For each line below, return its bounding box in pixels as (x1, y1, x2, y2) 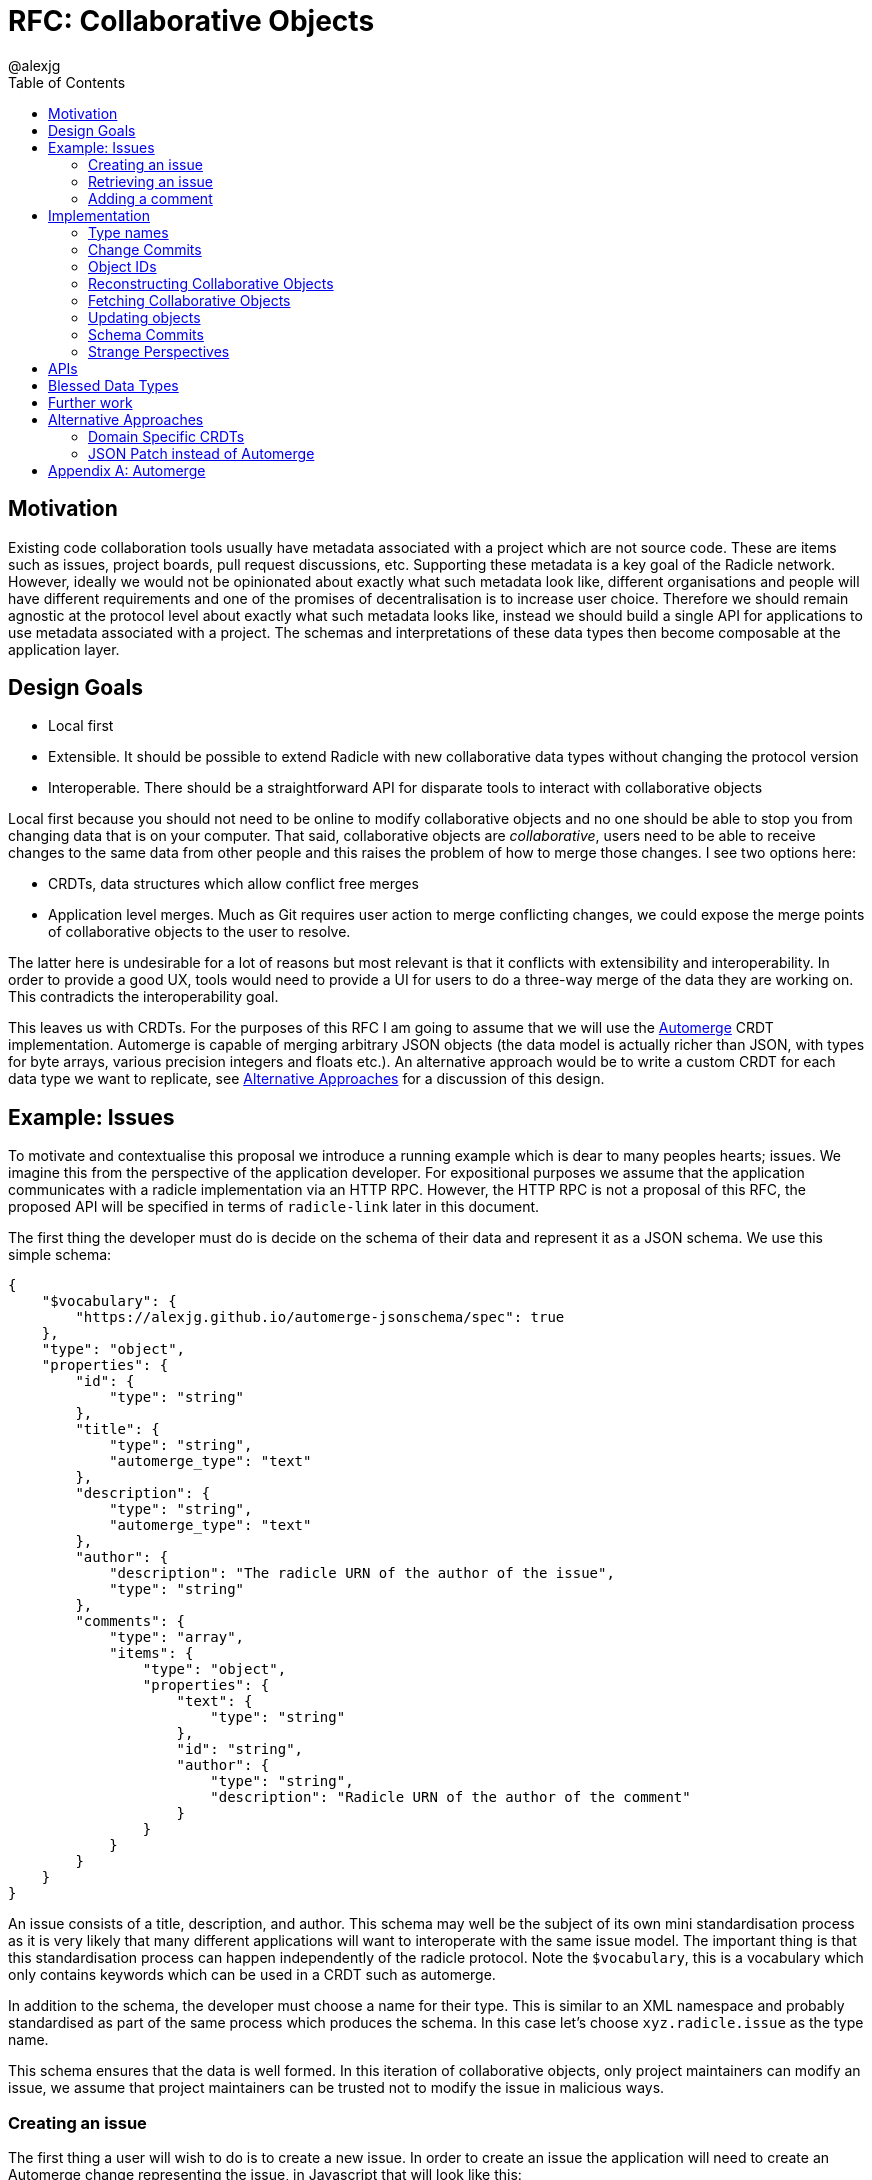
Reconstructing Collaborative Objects (88, 274, 334, 292)
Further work (48, 393, 133, 411)
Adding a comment (88, 189, 213, 207)
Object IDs (88, 257, 157, 275)
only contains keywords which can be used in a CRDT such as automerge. (8, 1966, 496, 1984)
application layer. (8, 640, 120, 658)
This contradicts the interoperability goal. (8, 988, 279, 1006)
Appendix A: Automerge (48, 461, 206, 479)
